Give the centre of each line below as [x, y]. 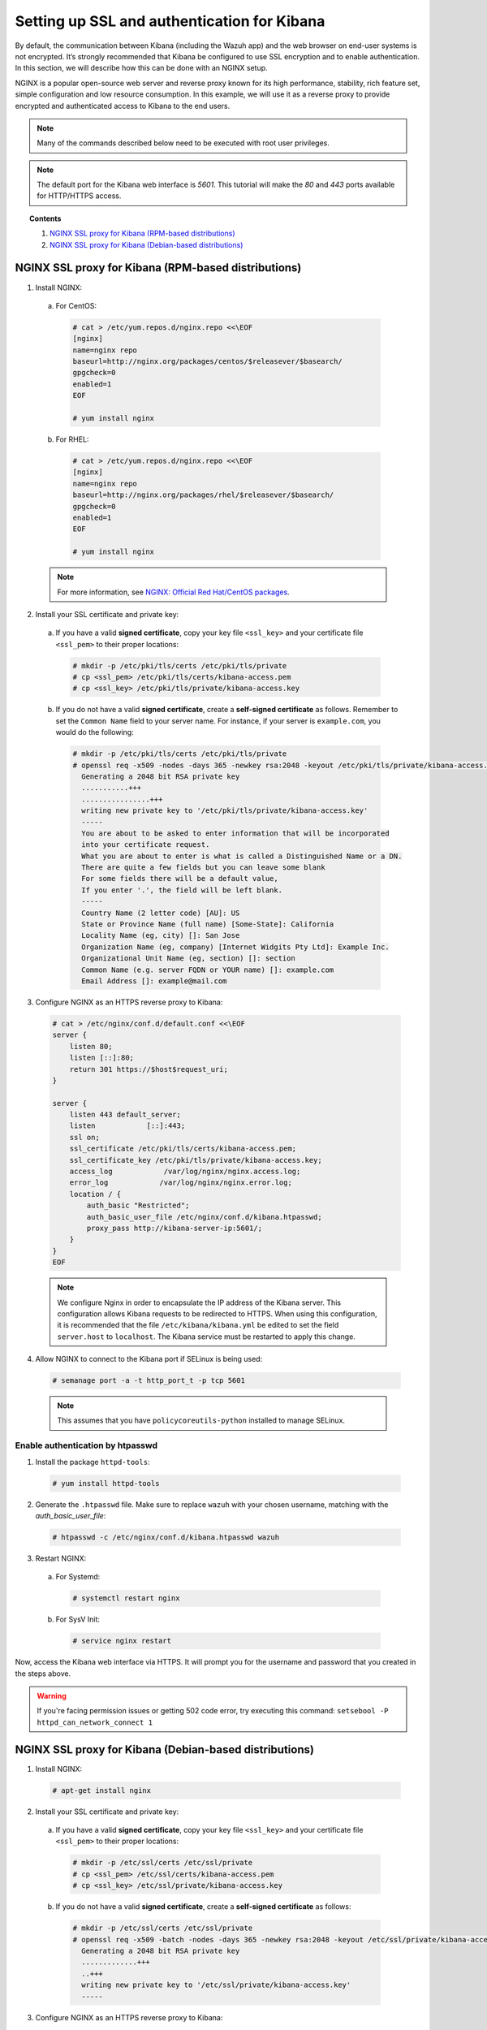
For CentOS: [76, 305]
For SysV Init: [78, 1619]
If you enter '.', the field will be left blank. [182, 890]
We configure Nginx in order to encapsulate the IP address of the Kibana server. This [199, 1302]
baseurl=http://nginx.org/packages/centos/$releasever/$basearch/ [207, 362]
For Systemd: [78, 1577]
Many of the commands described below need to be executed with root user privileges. [183, 143]
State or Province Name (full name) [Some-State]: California [208, 924]
